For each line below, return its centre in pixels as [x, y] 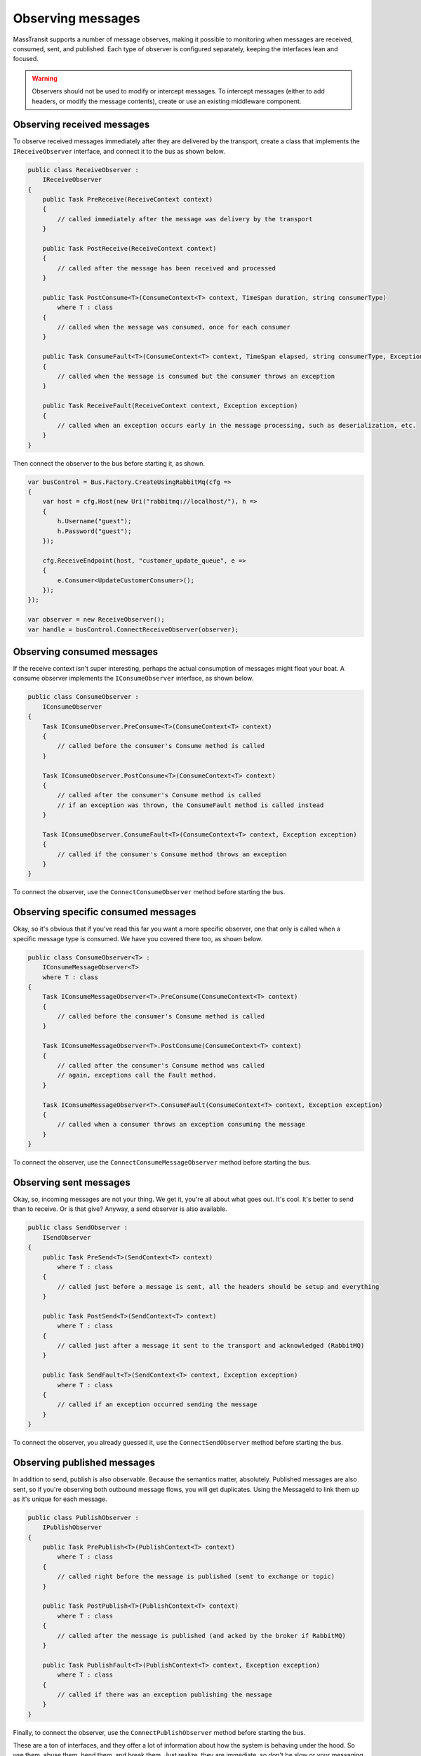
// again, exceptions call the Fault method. [137, 1075]
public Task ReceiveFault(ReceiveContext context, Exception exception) [170, 406]
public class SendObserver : [78, 1228]
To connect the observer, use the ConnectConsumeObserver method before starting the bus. [149, 892]
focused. [26, 59]
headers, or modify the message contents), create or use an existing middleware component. [167, 101]
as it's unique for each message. [60, 1499]
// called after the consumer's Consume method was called [161, 1066]
